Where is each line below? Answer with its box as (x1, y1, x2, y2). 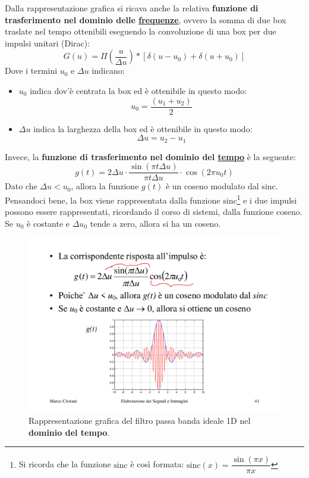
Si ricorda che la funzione (18, 458, 111, 470)
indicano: (92, 64, 125, 77)
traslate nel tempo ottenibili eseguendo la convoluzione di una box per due (5, 25, 276, 38)
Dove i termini (5, 64, 58, 77)
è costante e (27, 217, 70, 229)
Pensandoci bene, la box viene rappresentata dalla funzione (5, 193, 220, 206)
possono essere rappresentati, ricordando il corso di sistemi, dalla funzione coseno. (5, 205, 302, 218)
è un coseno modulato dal (165, 180, 259, 192)
